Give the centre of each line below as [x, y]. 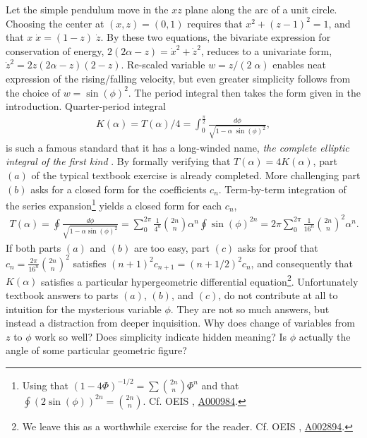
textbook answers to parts [62, 295]
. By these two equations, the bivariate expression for [216, 37]
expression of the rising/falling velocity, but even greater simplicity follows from [178, 78]
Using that [45, 385]
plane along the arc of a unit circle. [261, 9]
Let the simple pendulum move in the [87, 9]
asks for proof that [278, 247]
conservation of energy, [55, 50]
